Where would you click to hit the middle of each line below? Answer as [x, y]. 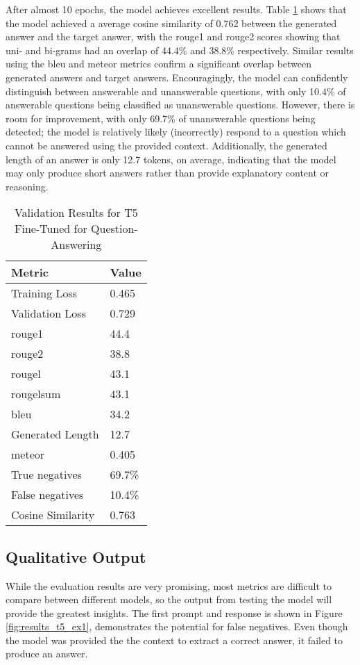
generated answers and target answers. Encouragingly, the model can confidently [177, 77]
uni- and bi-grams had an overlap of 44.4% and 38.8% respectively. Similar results [180, 50]
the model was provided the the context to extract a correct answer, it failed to [174, 640]
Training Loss [44, 293]
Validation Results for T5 [76, 213]
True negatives [46, 475]
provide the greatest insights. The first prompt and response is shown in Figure [174, 613]
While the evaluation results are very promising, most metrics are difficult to [169, 585]
